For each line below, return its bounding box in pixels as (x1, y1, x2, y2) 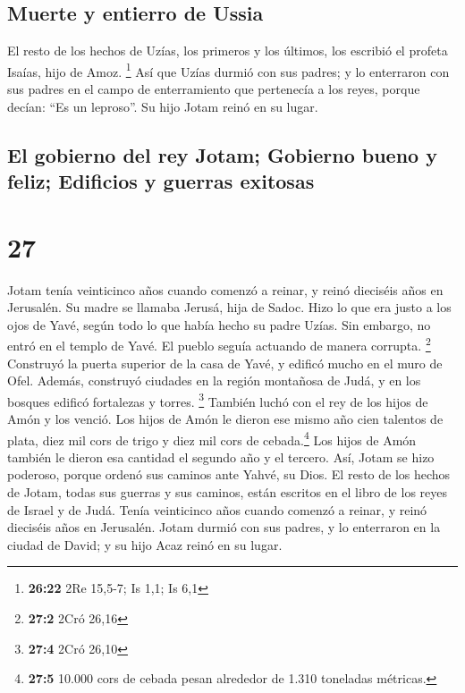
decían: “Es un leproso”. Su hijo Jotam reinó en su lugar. (7, 97, 318, 115)
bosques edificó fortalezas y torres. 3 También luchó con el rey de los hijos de (7, 389, 428, 410)
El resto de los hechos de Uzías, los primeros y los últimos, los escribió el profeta (7, 41, 448, 60)
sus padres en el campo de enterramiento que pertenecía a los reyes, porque (7, 80, 420, 98)
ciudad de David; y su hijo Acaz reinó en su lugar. (7, 535, 283, 554)
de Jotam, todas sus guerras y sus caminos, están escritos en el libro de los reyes (7, 483, 447, 502)
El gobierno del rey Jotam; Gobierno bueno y (7, 140, 437, 168)
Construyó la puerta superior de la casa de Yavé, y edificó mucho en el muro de (7, 353, 443, 372)
